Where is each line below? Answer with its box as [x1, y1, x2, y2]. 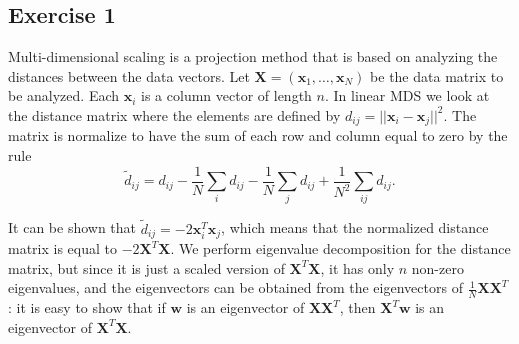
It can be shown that [8, 217, 137, 238]
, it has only [320, 257, 395, 278]
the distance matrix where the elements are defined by [8, 104, 341, 125]
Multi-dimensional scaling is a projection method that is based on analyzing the [8, 46, 498, 67]
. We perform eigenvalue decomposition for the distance [170, 238, 511, 259]
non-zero [411, 257, 464, 278]
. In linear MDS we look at [324, 85, 490, 106]
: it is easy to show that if [8, 297, 166, 318]
